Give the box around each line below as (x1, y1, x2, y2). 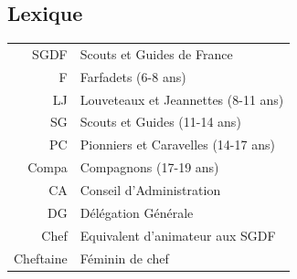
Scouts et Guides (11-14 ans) (80, 112, 241, 131)
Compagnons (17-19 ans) (80, 158, 219, 177)
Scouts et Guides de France (80, 44, 233, 63)
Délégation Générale (80, 202, 194, 222)
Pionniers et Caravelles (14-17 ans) (80, 135, 275, 154)
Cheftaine (14, 248, 68, 267)
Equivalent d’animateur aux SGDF (80, 225, 276, 244)
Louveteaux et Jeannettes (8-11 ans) (80, 89, 284, 108)
